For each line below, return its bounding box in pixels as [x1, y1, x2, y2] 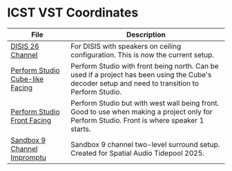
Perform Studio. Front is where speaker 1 [70, 115, 204, 125]
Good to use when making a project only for [70, 107, 213, 117]
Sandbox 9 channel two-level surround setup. [70, 139, 220, 149]
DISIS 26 [10, 41, 39, 51]
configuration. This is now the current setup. [70, 50, 215, 59]
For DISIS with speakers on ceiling [70, 41, 182, 51]
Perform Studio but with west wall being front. [70, 98, 220, 108]
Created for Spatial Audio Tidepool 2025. [70, 148, 205, 158]
